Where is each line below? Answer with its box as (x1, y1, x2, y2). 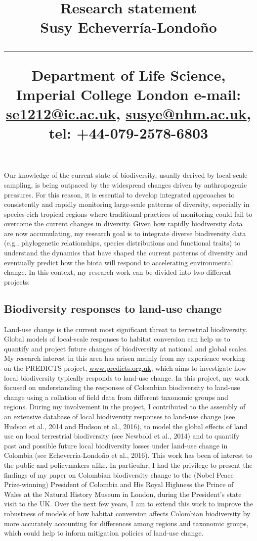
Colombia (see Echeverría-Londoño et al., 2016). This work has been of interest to (4, 450, 253, 460)
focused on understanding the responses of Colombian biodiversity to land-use (4, 382, 240, 393)
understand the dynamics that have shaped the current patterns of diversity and (4, 247, 248, 258)
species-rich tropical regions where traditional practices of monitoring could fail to (4, 208, 253, 219)
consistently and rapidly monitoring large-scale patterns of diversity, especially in (4, 199, 250, 209)
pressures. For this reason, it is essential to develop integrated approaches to (4, 189, 235, 199)
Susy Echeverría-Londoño (40, 17, 217, 37)
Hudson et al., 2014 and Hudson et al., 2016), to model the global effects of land (4, 421, 248, 431)
